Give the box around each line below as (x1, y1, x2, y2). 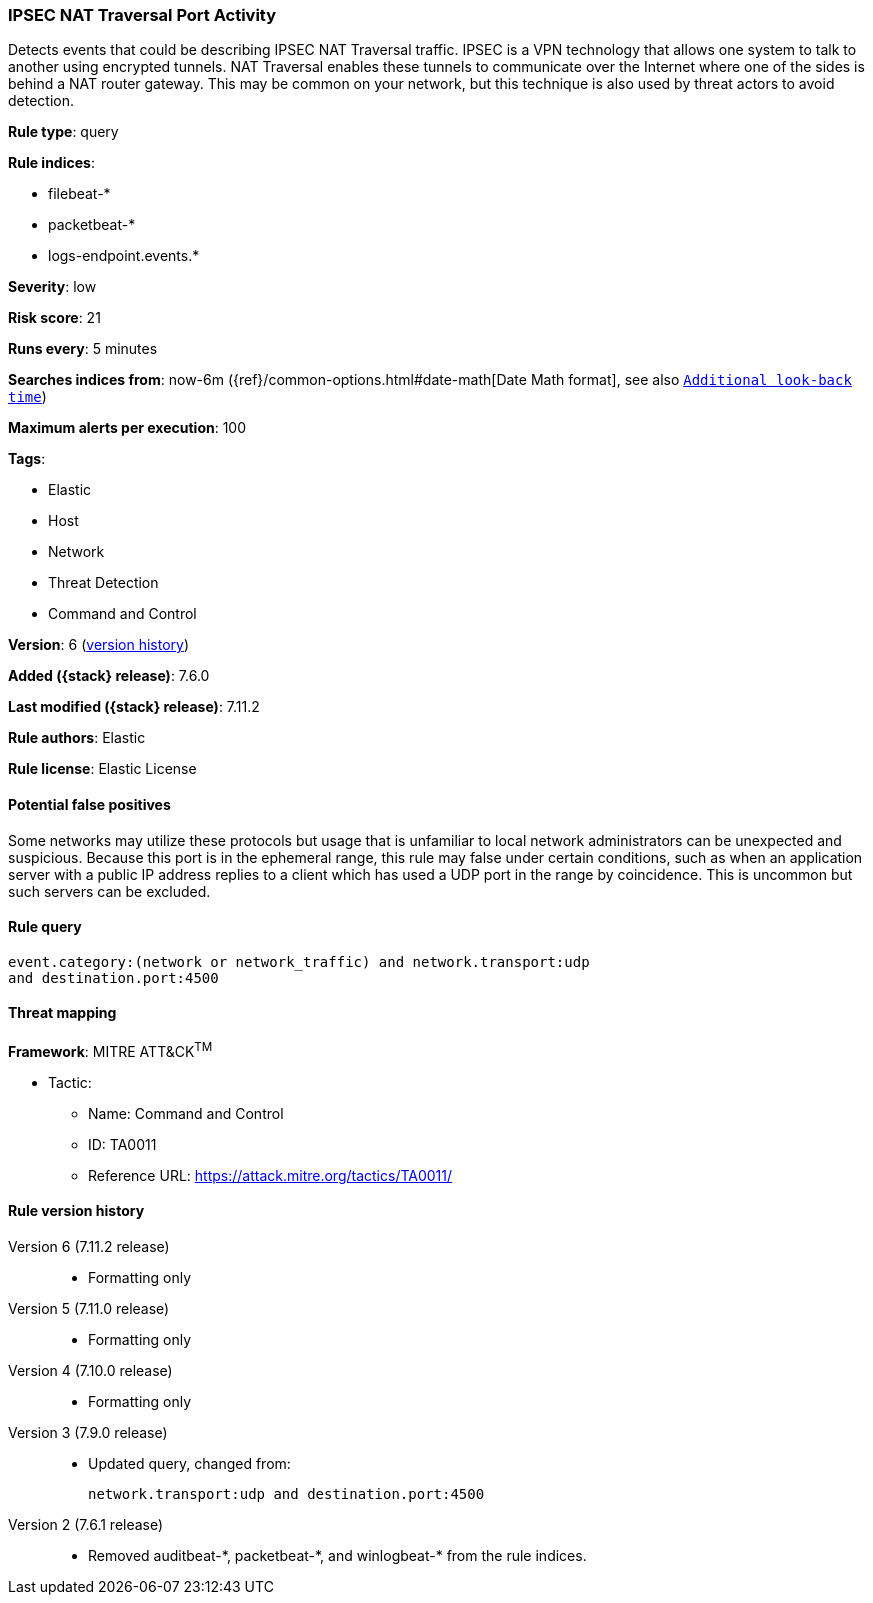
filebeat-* (48, 185, 111, 203)
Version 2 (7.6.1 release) (8, 1515, 164, 1533)
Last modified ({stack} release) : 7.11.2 (8, 698, 260, 716)
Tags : (8, 450, 46, 468)
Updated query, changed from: (88, 1454, 291, 1472)
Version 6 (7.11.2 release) (8, 1237, 170, 1255)
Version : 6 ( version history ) (8, 636, 190, 654)
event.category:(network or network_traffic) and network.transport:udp (8, 953, 590, 970)
